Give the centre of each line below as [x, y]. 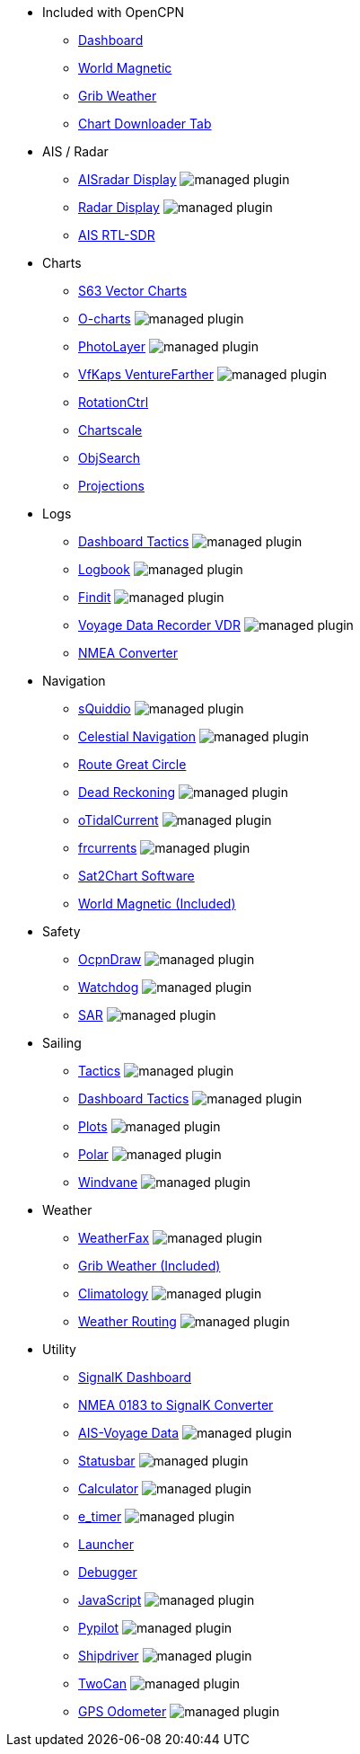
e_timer [100, 1516]
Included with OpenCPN [114, 12]
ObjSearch [110, 458]
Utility [59, 1349]
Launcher [106, 1544]
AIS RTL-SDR [117, 235]
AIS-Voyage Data [129, 1433]
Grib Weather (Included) [149, 1266]
